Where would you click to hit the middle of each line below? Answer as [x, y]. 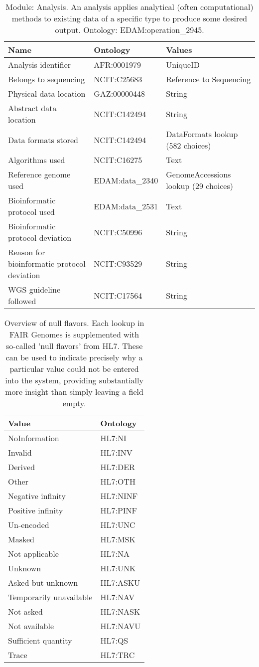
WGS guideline [34, 289]
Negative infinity [37, 496]
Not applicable [33, 554]
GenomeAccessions [198, 174]
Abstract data [32, 108]
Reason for [27, 252]
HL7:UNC [118, 525]
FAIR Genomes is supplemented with [74, 334]
